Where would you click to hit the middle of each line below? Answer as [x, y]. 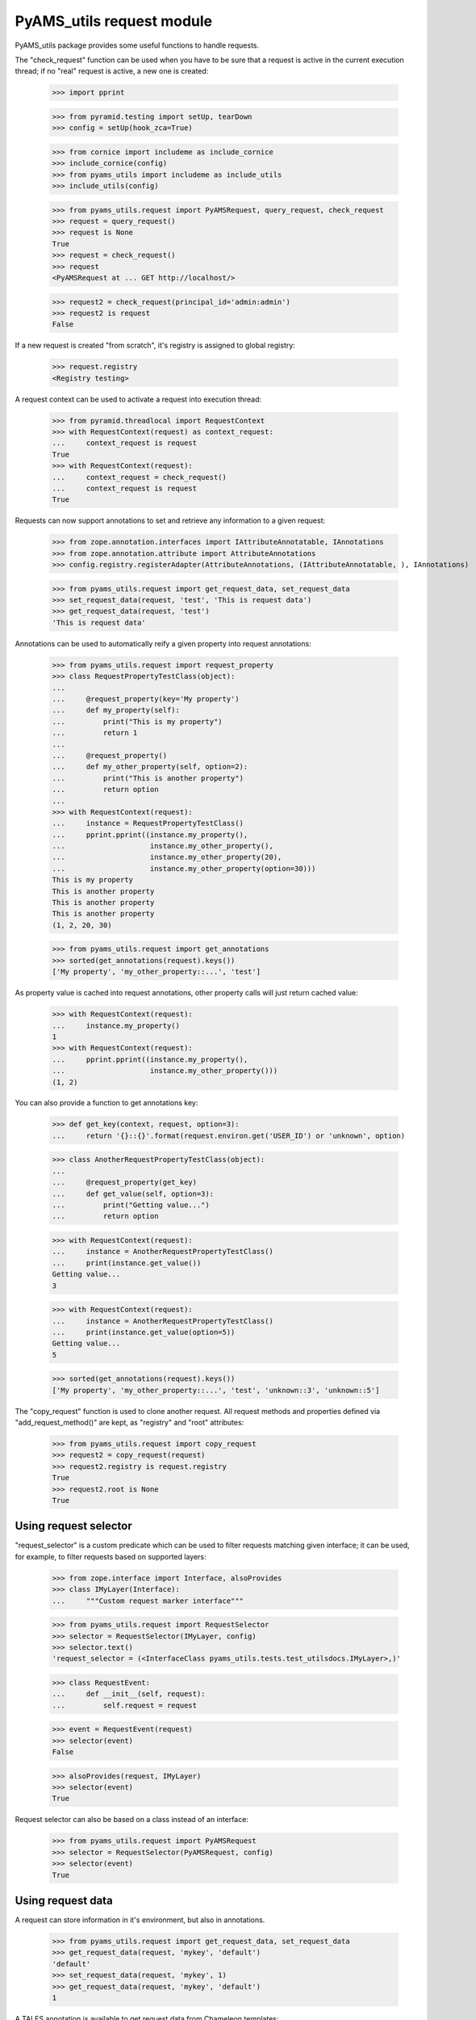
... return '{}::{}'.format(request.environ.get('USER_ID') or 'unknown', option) [229, 1136]
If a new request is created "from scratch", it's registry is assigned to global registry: [155, 345]
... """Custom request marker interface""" [148, 1601]
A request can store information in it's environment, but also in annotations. [140, 1920]
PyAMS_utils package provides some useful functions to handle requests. [137, 45]
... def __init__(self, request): [129, 1694]
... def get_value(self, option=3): [133, 1193]
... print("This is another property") [148, 778]
